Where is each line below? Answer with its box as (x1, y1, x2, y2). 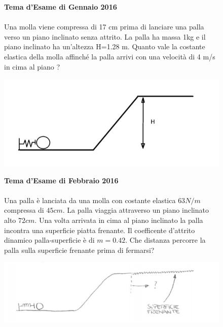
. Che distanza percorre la (125, 235, 206, 245)
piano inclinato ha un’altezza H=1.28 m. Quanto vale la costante (4, 41, 205, 52)
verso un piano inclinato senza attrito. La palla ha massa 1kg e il (4, 31, 206, 42)
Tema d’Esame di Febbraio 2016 (4, 175, 119, 185)
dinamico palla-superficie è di (4, 235, 95, 245)
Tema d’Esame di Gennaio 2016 (4, 2, 117, 12)
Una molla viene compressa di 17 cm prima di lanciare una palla (4, 21, 204, 32)
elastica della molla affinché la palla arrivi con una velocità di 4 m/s (4, 51, 215, 61)
